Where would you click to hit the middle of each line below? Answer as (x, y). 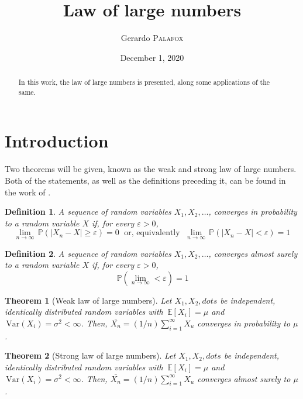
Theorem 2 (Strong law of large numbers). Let (90, 355)
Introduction (57, 141)
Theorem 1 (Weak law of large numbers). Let (88, 300)
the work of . (28, 192)
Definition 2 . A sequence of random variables (88, 253)
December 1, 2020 (152, 57)
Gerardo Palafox (152, 38)
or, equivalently (152, 233)
